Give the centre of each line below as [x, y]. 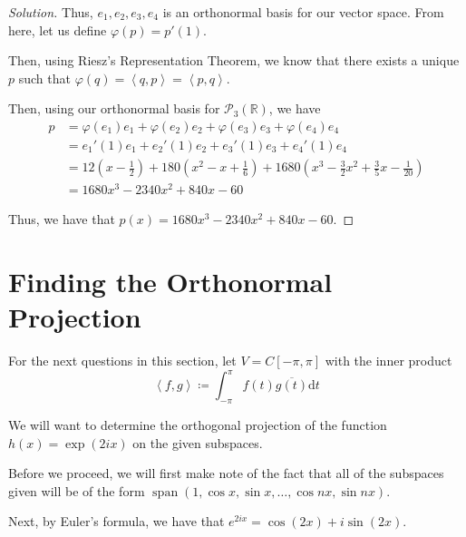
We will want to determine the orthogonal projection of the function [198, 424]
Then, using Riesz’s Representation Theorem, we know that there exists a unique [234, 60]
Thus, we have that [62, 219]
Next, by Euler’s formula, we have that [116, 521]
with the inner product [388, 361]
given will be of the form [77, 490]
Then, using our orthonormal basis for [114, 108]
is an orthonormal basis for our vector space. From [303, 12]
